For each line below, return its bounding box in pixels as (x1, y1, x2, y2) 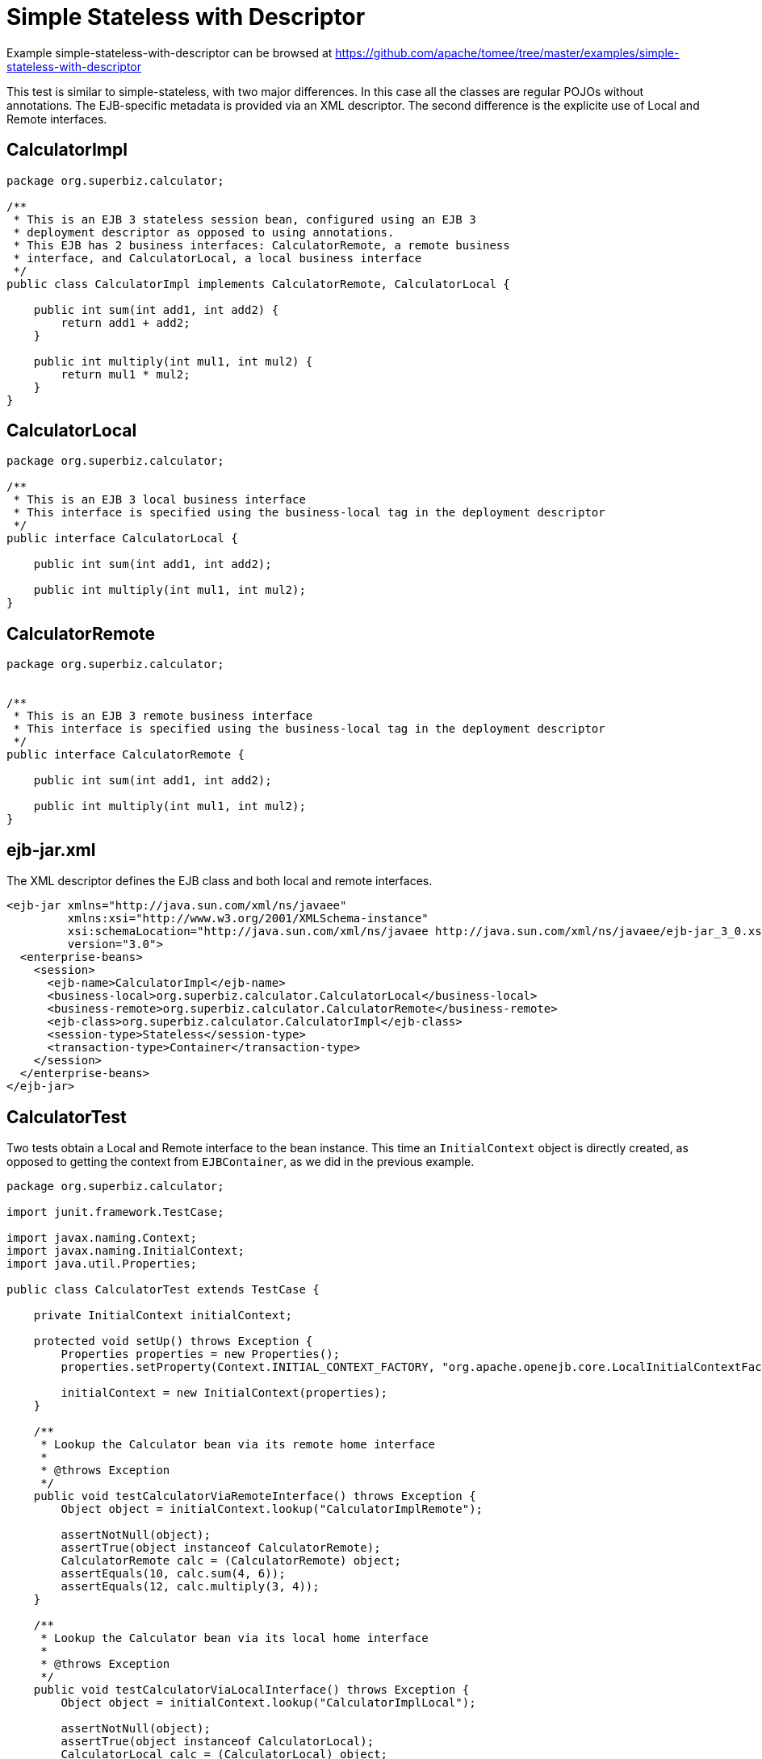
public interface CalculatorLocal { (6, 532, 238, 545)
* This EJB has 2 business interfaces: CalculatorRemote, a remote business (13, 238, 510, 252)
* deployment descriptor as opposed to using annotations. (13, 225, 395, 239)
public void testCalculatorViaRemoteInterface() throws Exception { (33, 1489, 476, 1502)
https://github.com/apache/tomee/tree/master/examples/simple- (335, 45, 680, 60)
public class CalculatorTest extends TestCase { (6, 1282, 320, 1296)
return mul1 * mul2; (61, 367, 190, 381)
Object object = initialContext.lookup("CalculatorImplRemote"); (61, 1502, 484, 1515)
